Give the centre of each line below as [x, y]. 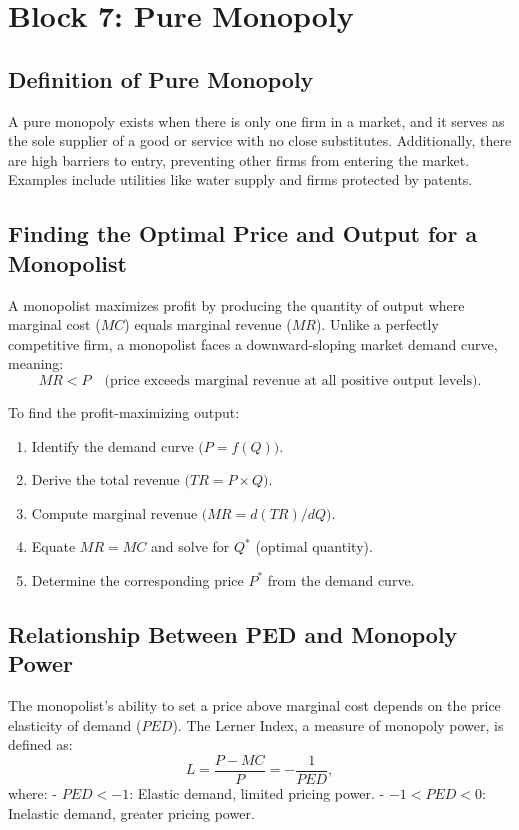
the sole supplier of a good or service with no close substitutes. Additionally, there [260, 140]
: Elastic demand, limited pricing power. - [257, 792]
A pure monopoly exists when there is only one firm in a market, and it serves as [256, 120]
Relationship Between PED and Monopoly [233, 633]
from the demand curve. [341, 579]
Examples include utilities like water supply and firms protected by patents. [240, 179]
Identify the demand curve [112, 445]
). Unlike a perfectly [377, 324]
